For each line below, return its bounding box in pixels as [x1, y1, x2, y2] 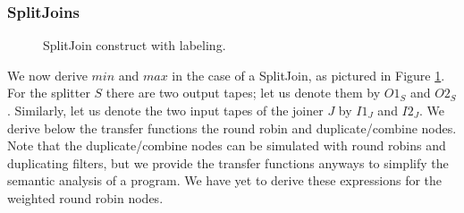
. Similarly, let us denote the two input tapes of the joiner [7, 101, 324, 119]
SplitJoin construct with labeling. [43, 36, 226, 55]
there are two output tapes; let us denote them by [105, 83, 381, 102]
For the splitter [7, 83, 90, 102]
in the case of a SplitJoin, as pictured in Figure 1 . [172, 65, 445, 84]
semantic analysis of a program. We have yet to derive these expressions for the [7, 171, 443, 190]
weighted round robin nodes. [7, 188, 164, 207]
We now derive [7, 65, 88, 84]
